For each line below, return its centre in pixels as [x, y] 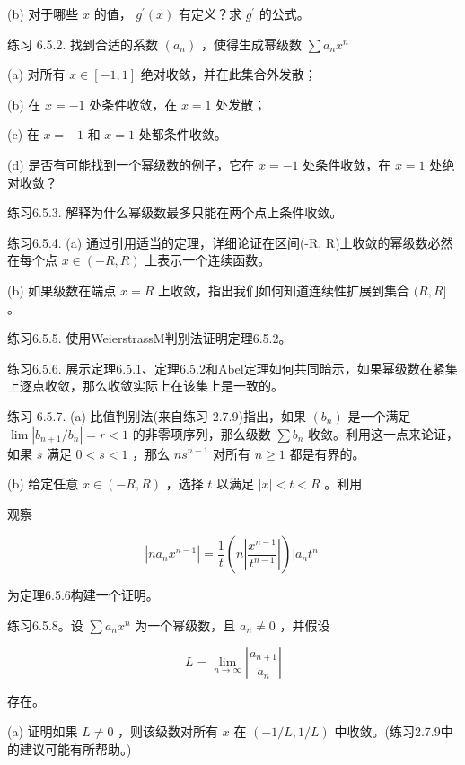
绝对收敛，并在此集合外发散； [228, 74]
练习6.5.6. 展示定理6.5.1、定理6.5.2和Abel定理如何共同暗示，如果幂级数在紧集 [232, 368]
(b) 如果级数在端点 [62, 290]
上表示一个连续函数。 [208, 260]
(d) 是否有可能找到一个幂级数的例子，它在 [131, 164]
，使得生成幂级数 [251, 44]
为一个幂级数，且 [185, 624]
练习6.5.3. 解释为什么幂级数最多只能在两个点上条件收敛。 [175, 212]
